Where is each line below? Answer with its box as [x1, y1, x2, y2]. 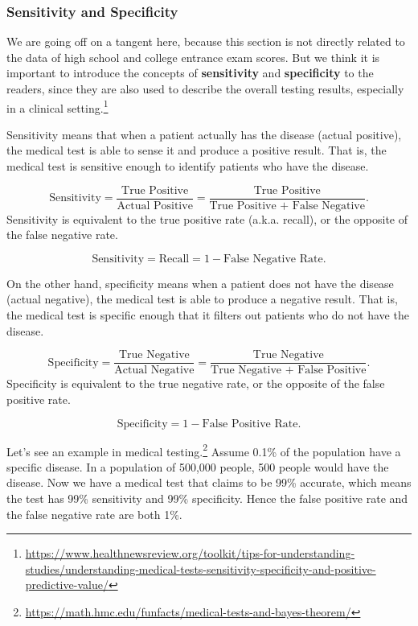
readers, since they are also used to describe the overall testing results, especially [6, 80, 404, 97]
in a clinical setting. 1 [6, 97, 109, 116]
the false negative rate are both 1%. [6, 505, 182, 522]
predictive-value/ [25, 576, 109, 593]
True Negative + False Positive [211, 364, 367, 377]
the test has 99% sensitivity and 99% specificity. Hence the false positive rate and [6, 489, 408, 506]
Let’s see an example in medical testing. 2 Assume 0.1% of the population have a [6, 440, 401, 459]
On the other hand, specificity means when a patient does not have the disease [6, 274, 394, 291]
